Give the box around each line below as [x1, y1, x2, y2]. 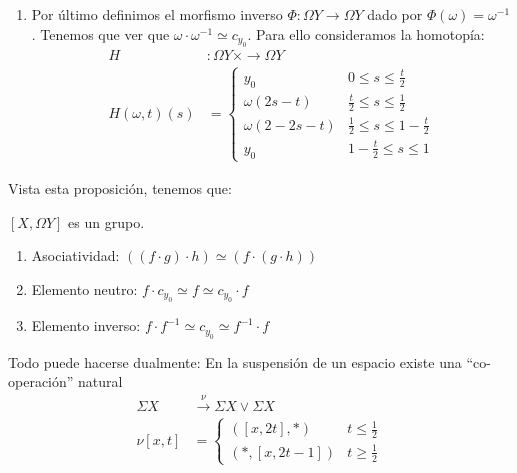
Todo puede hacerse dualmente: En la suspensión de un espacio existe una [8, 351, 462, 372]
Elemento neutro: [31, 278, 138, 299]
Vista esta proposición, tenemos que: [8, 177, 232, 198]
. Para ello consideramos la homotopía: [247, 23, 485, 44]
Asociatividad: [31, 245, 120, 266]
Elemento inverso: [31, 315, 141, 336]
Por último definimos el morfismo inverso [31, 4, 283, 24]
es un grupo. [68, 211, 145, 232]
